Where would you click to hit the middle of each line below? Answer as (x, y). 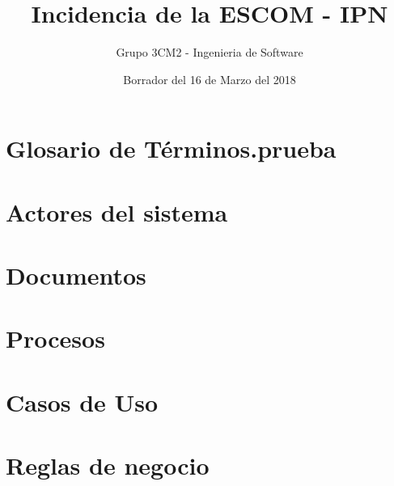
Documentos (76, 275)
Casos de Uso (82, 401)
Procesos (55, 338)
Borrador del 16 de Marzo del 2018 (210, 79)
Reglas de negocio (108, 465)
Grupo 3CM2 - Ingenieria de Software (210, 52)
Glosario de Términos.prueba (171, 148)
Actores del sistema (117, 211)
